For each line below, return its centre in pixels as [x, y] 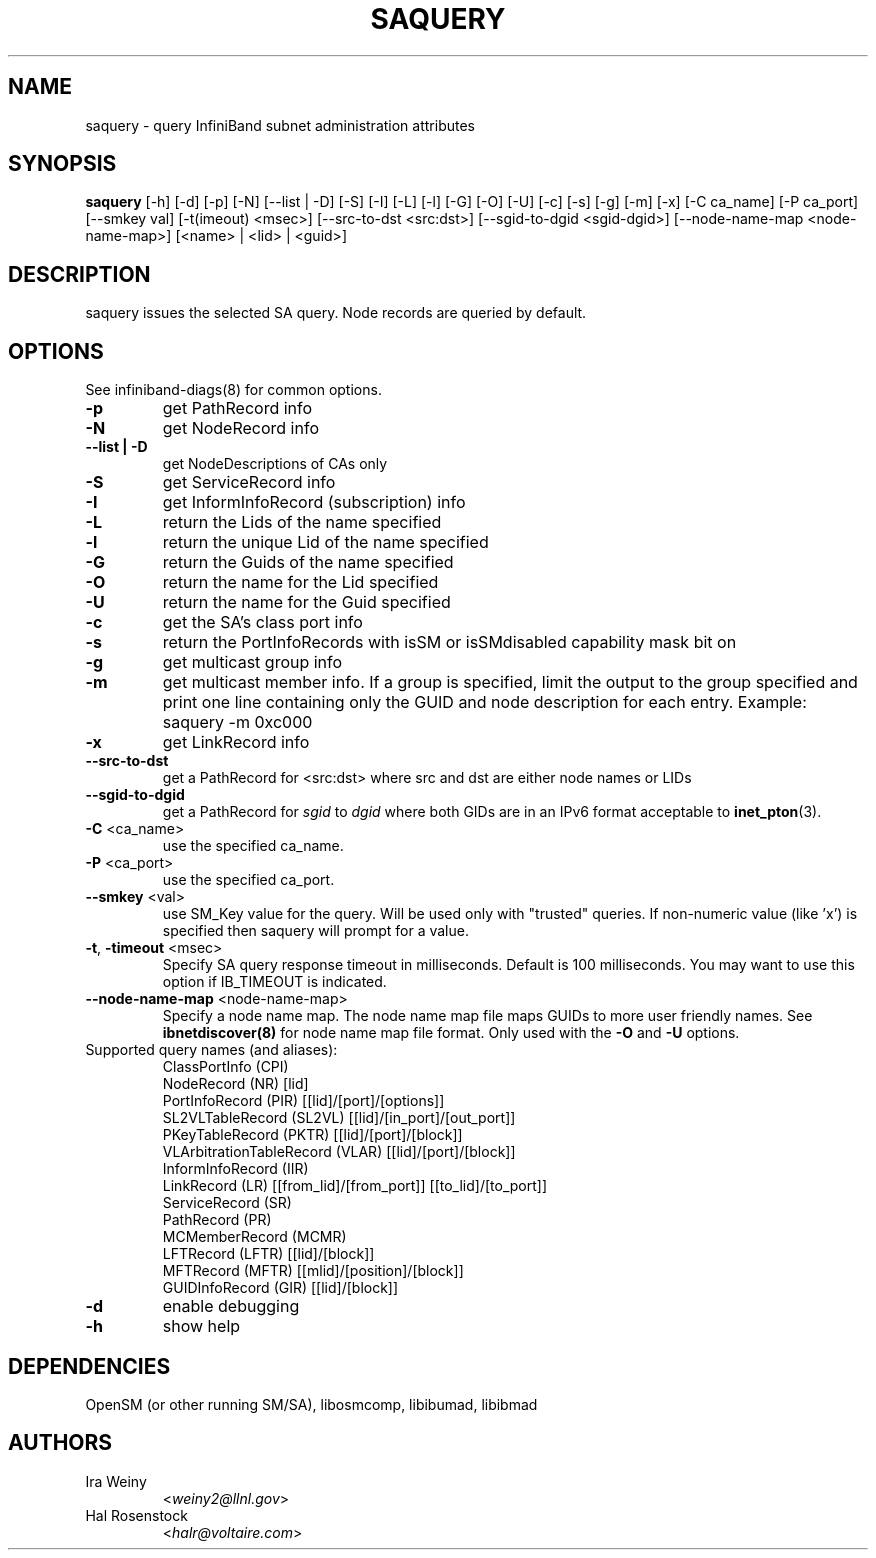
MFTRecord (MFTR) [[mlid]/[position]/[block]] [313, 1271]
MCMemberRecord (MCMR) [254, 1237]
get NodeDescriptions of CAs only [275, 464]
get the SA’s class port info [262, 622]
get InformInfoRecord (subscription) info [314, 502]
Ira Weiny [116, 1481]
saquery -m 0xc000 [237, 722]
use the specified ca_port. [248, 880]
